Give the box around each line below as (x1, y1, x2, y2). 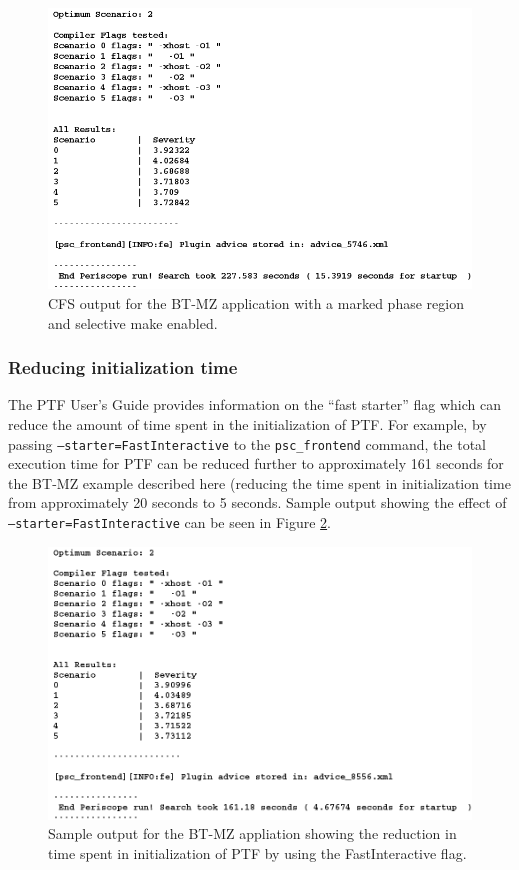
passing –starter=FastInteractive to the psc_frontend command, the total (8, 433, 486, 454)
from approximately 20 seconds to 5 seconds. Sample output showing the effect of (8, 492, 507, 513)
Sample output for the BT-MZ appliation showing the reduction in (48, 823, 457, 844)
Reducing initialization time (8, 355, 238, 380)
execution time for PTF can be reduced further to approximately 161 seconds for (8, 453, 504, 474)
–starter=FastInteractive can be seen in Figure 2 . (8, 512, 332, 533)
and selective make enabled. (48, 312, 218, 333)
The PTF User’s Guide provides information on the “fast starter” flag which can (8, 394, 502, 415)
